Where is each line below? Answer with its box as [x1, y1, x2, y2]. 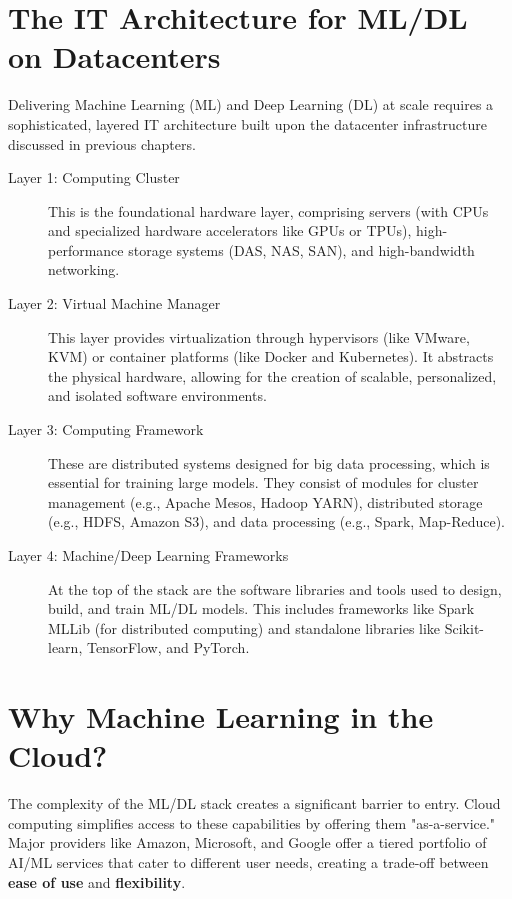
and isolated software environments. [48, 385, 267, 406]
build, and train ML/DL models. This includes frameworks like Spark [48, 598, 475, 619]
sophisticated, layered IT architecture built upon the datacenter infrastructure [8, 113, 487, 134]
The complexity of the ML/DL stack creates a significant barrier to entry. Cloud [8, 793, 501, 814]
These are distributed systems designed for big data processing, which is [48, 452, 490, 473]
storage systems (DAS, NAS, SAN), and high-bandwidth [128, 239, 475, 260]
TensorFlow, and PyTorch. [86, 637, 250, 658]
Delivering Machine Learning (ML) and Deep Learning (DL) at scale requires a [8, 94, 494, 115]
